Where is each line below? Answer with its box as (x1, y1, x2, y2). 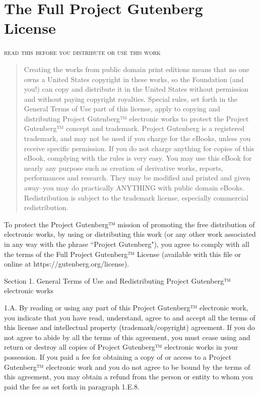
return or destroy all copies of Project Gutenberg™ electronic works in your (4, 342, 238, 352)
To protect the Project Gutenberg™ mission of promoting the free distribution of (4, 219, 255, 229)
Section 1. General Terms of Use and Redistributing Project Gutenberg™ (4, 275, 231, 286)
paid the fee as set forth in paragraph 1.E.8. (4, 381, 140, 391)
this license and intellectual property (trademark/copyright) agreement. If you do (4, 322, 255, 333)
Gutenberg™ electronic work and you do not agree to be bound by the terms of (4, 361, 250, 372)
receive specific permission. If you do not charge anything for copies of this (24, 143, 254, 153)
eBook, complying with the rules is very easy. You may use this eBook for (24, 153, 252, 163)
